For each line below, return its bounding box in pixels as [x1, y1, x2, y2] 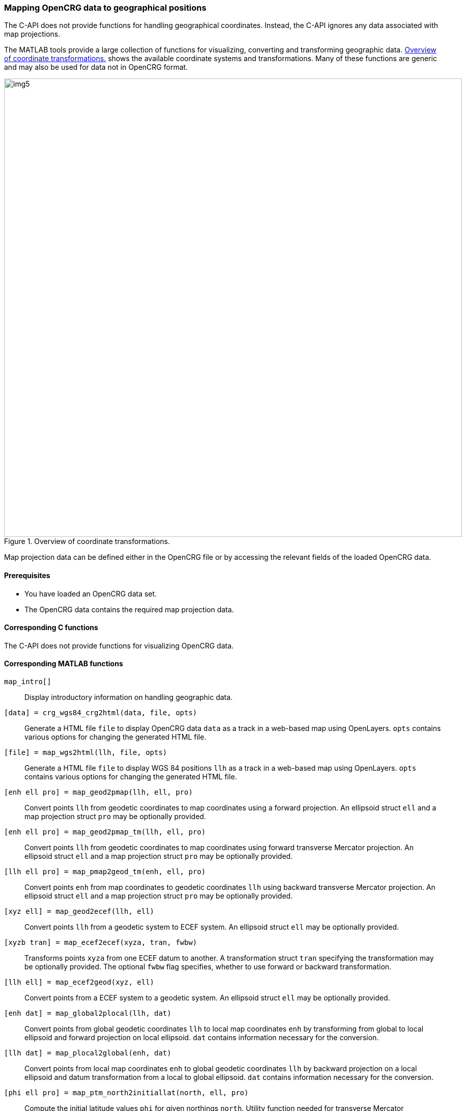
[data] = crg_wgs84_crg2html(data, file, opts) [4, 709, 197, 717]
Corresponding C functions [4, 623, 98, 632]
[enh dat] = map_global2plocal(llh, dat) [4, 1009, 171, 1018]
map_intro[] [4, 678, 51, 686]
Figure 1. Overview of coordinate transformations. [4, 537, 170, 546]
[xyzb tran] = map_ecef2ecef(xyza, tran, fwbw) [4, 938, 197, 947]
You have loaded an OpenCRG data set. [24, 589, 157, 598]
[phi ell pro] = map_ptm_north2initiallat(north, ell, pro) [4, 1089, 249, 1097]
